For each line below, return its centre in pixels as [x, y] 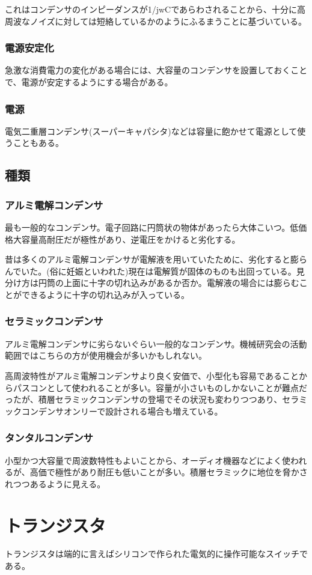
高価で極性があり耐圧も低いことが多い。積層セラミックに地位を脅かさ [169, 472]
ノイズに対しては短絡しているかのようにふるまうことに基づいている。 [168, 21]
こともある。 [38, 143]
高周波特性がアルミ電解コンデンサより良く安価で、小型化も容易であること [152, 375]
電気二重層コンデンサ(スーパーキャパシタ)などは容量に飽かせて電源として [151, 131]
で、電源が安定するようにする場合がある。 [89, 82]
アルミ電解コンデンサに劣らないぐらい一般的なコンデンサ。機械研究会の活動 [156, 343]
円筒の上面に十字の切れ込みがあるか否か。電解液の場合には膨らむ [169, 283]
